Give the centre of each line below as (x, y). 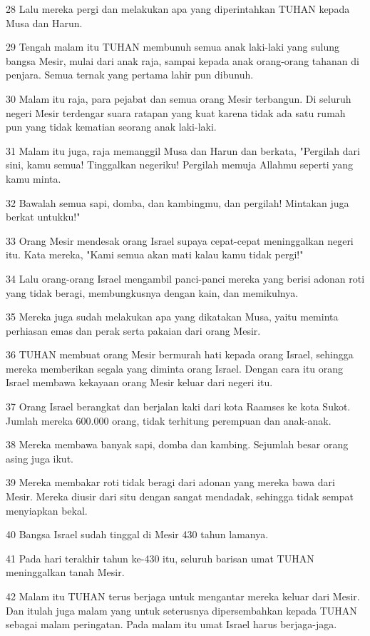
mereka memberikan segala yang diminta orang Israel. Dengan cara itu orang (175, 368)
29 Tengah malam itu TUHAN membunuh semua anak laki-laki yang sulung (173, 47)
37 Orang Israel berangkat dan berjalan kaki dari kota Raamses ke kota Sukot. (178, 407)
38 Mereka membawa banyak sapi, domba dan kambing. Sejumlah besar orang (177, 444)
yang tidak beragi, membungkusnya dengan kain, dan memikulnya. (152, 292)
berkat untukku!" (43, 217)
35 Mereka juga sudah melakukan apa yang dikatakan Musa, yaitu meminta (172, 317)
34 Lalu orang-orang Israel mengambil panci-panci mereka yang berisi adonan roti (185, 278)
